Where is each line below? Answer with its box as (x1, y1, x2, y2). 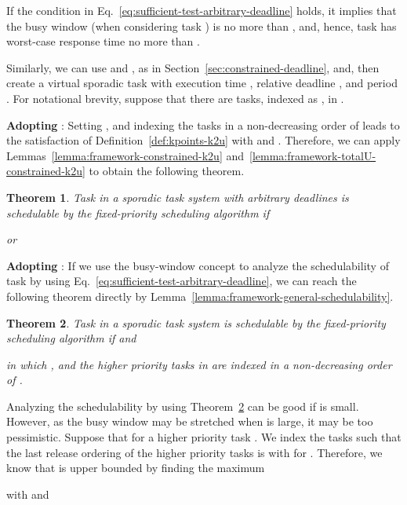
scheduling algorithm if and (6, 330, 136, 346)
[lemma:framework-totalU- (249, 147, 376, 163)
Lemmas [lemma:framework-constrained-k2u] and (6, 147, 245, 163)
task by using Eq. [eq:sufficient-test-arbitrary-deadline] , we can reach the (6, 273, 357, 289)
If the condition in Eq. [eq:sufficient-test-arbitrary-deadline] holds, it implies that (6, 2, 397, 18)
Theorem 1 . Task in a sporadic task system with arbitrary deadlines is (6, 188, 349, 205)
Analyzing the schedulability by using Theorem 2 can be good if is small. (6, 397, 359, 414)
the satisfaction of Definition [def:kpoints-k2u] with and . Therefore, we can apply (6, 132, 401, 148)
